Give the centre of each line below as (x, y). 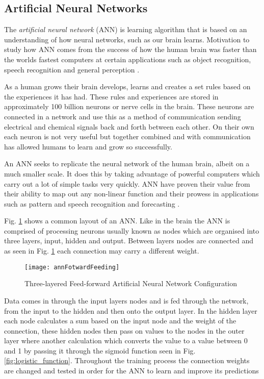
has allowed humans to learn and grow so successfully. (88, 146)
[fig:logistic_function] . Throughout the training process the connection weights (127, 360)
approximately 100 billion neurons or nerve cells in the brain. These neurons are (129, 106)
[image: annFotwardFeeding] (72, 267)
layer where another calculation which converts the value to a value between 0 (126, 340)
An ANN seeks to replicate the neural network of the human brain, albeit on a (127, 163)
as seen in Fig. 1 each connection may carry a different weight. (102, 251)
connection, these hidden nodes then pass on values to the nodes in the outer (124, 330)
